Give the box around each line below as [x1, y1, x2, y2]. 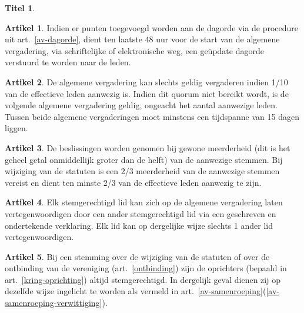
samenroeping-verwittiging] [5, 297, 102, 309]
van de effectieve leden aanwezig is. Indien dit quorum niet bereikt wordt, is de [5, 87, 289, 99]
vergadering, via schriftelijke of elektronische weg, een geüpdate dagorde [5, 44, 264, 56]
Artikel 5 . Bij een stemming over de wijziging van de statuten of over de [5, 250, 270, 262]
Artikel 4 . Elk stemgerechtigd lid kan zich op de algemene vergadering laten [5, 196, 283, 208]
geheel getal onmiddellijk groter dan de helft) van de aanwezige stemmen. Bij [5, 153, 283, 165]
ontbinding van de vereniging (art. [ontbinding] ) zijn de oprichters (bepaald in [5, 262, 287, 274]
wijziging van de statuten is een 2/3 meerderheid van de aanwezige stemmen [5, 165, 280, 177]
